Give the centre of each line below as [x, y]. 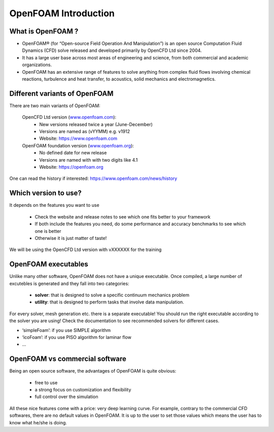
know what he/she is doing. [38, 422]
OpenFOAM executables [49, 264]
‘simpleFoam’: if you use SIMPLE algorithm [66, 330]
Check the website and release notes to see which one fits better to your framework [123, 217]
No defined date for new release [73, 153]
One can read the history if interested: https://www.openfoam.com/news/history [93, 178]
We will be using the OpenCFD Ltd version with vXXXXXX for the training [85, 250]
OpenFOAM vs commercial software [68, 359]
